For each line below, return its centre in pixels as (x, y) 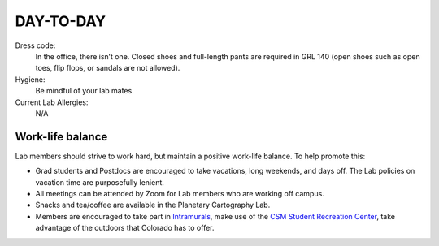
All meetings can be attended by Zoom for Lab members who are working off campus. (180, 193)
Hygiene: (30, 79)
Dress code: (35, 45)
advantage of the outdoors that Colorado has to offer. (125, 228)
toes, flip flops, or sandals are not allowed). (108, 68)
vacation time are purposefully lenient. (100, 182)
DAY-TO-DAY (61, 21)
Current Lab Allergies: (52, 102)
